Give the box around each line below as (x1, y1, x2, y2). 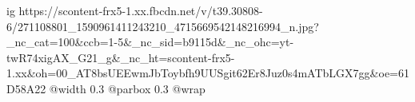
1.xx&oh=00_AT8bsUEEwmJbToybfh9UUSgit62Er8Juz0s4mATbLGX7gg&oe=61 (6, 65, 409, 81)
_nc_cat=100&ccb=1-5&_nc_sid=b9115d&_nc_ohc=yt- (6, 33, 294, 50)
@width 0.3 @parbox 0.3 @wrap (49, 80, 206, 96)
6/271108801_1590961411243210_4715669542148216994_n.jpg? (6, 18, 319, 34)
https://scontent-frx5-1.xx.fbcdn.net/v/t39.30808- (18, 2, 263, 18)
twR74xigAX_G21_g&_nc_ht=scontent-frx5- (6, 49, 235, 65)
